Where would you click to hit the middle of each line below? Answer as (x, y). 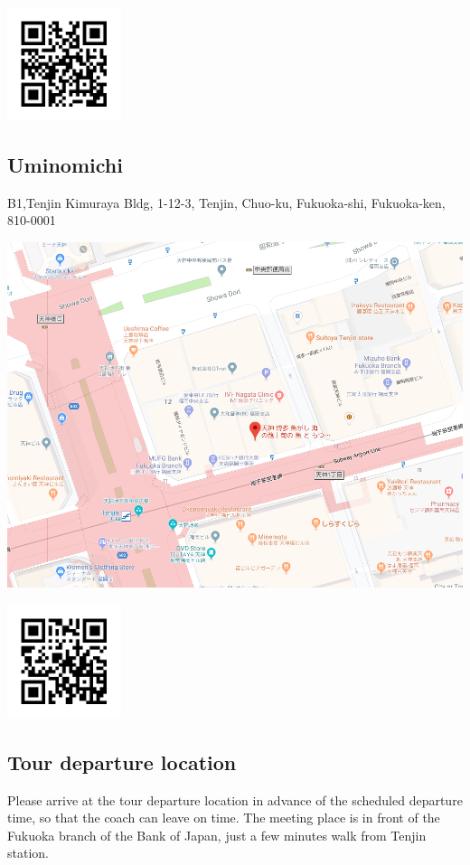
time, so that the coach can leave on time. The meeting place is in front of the (224, 818)
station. (28, 853)
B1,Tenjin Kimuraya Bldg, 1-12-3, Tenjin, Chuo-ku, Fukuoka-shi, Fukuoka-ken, (226, 202)
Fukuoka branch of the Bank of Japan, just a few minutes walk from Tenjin (217, 835)
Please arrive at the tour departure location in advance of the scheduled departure (235, 799)
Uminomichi (65, 164)
